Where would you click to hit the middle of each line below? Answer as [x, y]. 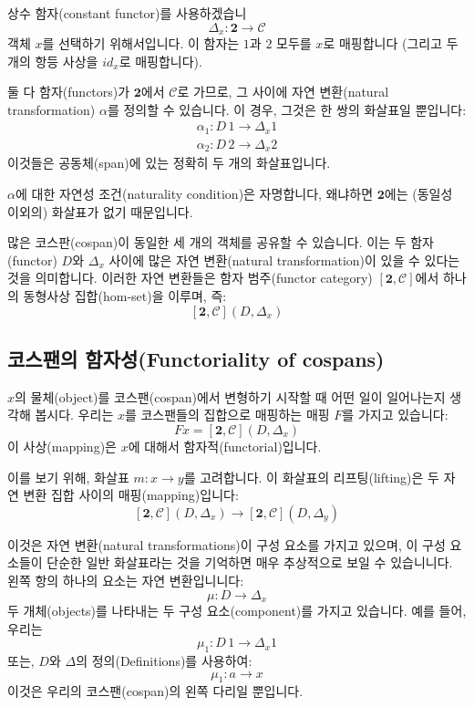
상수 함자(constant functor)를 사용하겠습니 [127, 13]
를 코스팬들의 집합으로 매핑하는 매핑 [227, 415]
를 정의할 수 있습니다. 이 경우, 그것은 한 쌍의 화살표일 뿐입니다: [287, 109]
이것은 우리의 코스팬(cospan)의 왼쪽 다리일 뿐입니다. [155, 691]
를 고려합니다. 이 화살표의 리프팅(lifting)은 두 [311, 477]
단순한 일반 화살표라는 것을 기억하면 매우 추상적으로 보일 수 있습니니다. [250, 562]
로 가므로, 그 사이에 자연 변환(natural [283, 92]
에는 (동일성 [418, 193]
